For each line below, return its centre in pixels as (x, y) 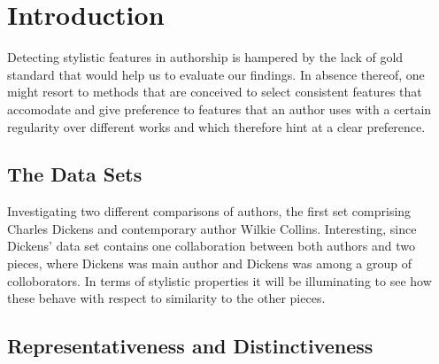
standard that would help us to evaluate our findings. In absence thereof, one (216, 74)
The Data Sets (75, 174)
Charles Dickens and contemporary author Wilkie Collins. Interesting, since (212, 228)
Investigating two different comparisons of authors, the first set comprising (209, 211)
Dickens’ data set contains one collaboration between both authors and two (212, 246)
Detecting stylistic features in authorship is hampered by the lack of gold (205, 57)
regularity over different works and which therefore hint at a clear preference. (216, 126)
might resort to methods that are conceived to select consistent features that (215, 92)
